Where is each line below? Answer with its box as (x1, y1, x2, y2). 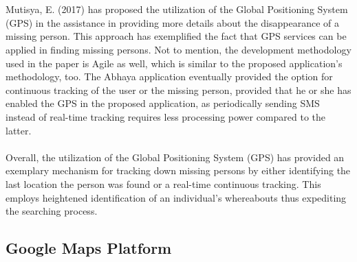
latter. (6, 123, 32, 137)
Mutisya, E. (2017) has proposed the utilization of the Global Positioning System (6, 2, 348, 16)
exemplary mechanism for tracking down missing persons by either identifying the (6, 163, 351, 178)
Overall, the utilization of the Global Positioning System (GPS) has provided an (6, 150, 345, 164)
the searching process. (6, 204, 98, 218)
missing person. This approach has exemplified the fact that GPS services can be (6, 29, 347, 43)
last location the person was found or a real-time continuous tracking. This (6, 176, 321, 191)
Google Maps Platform (6, 237, 172, 259)
